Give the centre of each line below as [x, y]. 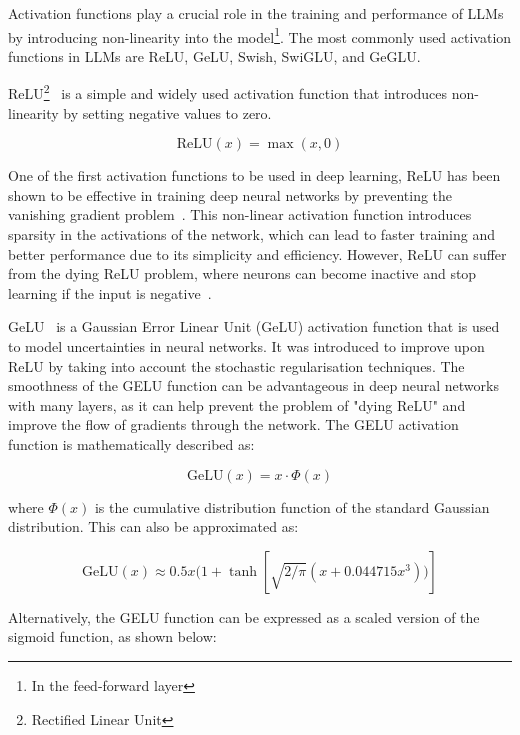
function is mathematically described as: [131, 444]
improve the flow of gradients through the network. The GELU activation [233, 424]
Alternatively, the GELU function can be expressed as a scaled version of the [244, 616]
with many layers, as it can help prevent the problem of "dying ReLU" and [237, 404]
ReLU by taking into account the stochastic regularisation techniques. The [236, 365]
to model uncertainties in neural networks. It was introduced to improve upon [246, 346]
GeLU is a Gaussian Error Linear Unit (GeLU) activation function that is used [254, 326]
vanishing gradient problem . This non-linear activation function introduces [240, 214]
